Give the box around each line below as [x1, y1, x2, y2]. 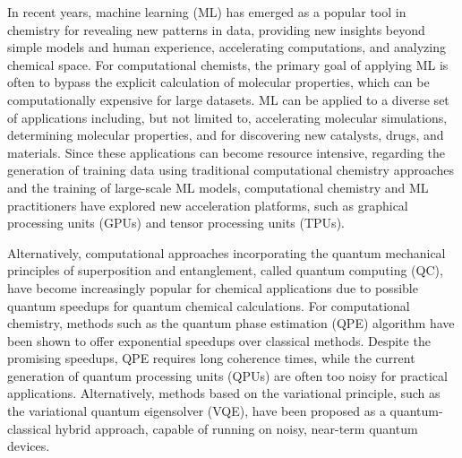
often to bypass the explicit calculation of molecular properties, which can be [7, 73, 430, 91]
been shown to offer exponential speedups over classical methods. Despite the [7, 331, 431, 350]
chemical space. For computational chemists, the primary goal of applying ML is [7, 55, 449, 73]
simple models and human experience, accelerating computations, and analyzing [7, 38, 446, 56]
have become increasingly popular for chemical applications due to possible [7, 278, 418, 297]
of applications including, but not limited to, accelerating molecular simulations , [7, 108, 448, 126]
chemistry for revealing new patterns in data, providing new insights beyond [7, 20, 425, 39]
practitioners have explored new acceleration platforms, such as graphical [7, 195, 408, 214]
